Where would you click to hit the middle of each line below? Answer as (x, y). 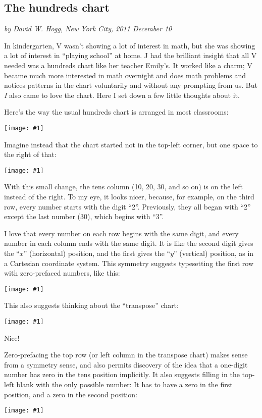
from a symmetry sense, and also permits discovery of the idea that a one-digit (126, 364)
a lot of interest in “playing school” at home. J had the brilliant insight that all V (130, 55)
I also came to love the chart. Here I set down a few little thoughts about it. (122, 95)
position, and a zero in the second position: (71, 394)
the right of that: (30, 154)
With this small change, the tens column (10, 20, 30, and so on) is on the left (123, 187)
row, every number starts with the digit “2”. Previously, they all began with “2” (127, 206)
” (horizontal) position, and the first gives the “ (97, 253)
